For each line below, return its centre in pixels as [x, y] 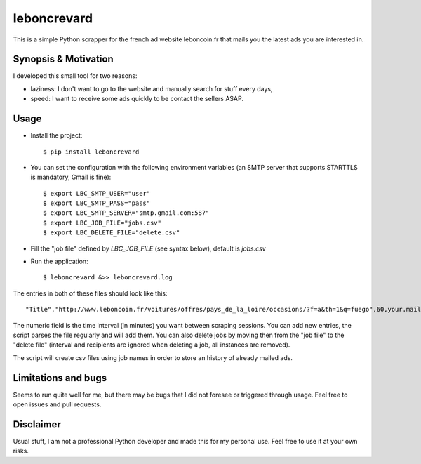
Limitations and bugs [60, 378]
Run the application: [59, 261]
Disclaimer [37, 424]
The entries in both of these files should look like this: [90, 293]
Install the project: [56, 135]
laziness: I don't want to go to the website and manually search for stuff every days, [152, 88]
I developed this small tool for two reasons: [75, 76]
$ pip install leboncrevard [91, 152]
